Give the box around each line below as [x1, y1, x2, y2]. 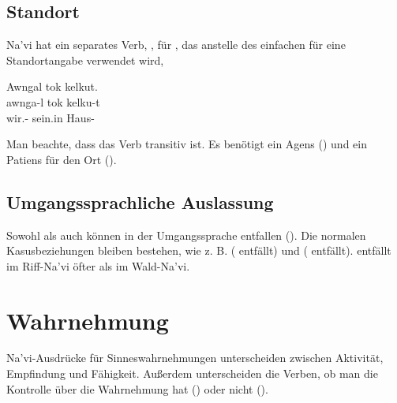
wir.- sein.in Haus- [6, 109, 95, 125]
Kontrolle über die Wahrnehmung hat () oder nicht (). [6, 380, 268, 397]
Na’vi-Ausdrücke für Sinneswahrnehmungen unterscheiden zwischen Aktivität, [6, 349, 384, 366]
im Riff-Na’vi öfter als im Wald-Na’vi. [6, 257, 190, 274]
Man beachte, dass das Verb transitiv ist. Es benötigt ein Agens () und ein [6, 136, 367, 152]
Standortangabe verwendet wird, [6, 51, 164, 68]
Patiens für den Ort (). [6, 151, 117, 167]
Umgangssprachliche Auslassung [6, 189, 274, 214]
